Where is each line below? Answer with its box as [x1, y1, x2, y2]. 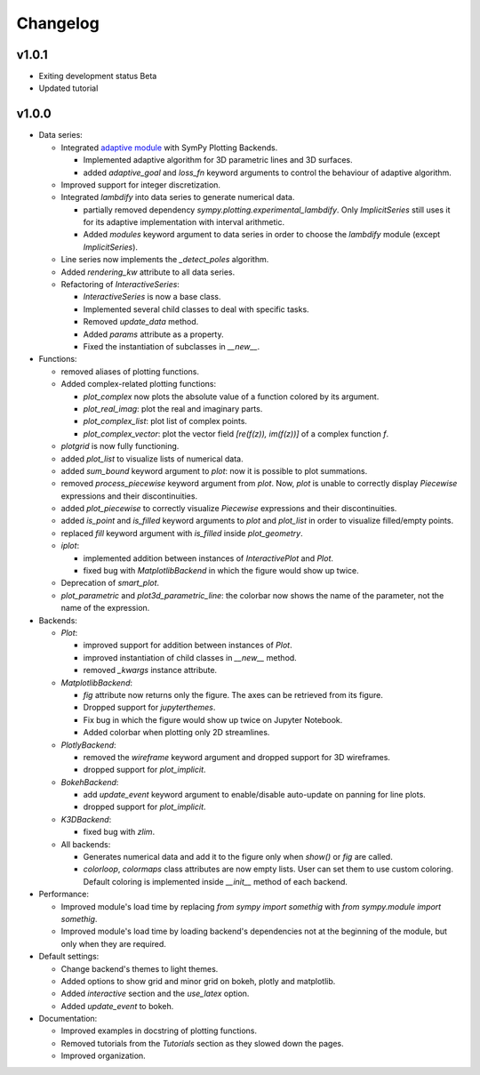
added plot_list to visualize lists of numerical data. [60, 453, 244, 464]
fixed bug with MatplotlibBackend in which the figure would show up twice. [83, 566, 359, 576]
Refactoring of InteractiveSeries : [60, 279, 180, 290]
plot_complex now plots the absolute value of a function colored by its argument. [83, 391, 380, 402]
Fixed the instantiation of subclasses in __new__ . [83, 341, 260, 351]
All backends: [60, 838, 111, 849]
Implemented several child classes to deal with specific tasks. [83, 303, 310, 315]
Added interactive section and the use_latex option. [60, 988, 250, 999]
